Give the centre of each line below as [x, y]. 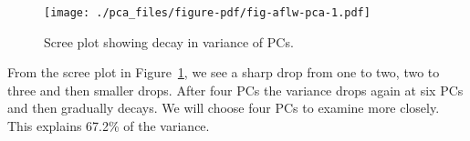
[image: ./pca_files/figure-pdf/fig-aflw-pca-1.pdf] [207, 13]
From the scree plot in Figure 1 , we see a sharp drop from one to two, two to [224, 72]
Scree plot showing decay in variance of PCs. [169, 41]
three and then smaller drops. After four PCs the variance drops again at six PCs [235, 90]
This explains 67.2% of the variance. [109, 126]
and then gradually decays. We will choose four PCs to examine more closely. [224, 108]
